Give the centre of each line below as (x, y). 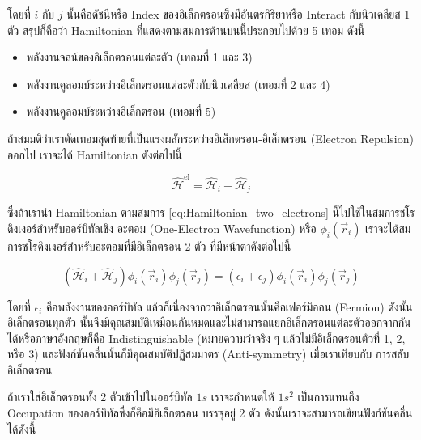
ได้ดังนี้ (22, 428)
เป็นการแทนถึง (328, 397)
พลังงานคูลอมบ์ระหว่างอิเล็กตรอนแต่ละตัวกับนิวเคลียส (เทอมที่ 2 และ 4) (178, 84)
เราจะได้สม (388, 228)
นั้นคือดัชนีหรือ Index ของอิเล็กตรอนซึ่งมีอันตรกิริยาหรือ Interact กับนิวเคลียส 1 (238, 14)
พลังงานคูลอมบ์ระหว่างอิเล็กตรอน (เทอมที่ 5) (121, 111)
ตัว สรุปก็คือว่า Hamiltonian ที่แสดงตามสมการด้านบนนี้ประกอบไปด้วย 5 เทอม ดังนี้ (186, 30)
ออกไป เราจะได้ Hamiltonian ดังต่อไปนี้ (95, 154)
